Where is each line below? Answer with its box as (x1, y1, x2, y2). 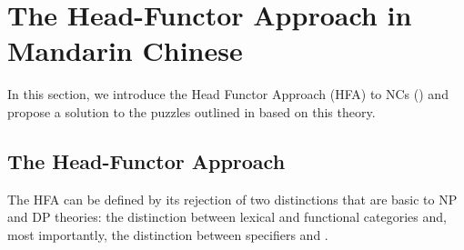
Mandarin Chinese (7, 32, 243, 69)
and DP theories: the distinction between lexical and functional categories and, (7, 207, 447, 226)
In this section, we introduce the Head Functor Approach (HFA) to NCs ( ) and (7, 85, 449, 104)
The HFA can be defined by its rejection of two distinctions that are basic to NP (7, 189, 458, 208)
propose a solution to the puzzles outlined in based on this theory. (7, 102, 376, 121)
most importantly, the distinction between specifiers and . (7, 225, 328, 244)
